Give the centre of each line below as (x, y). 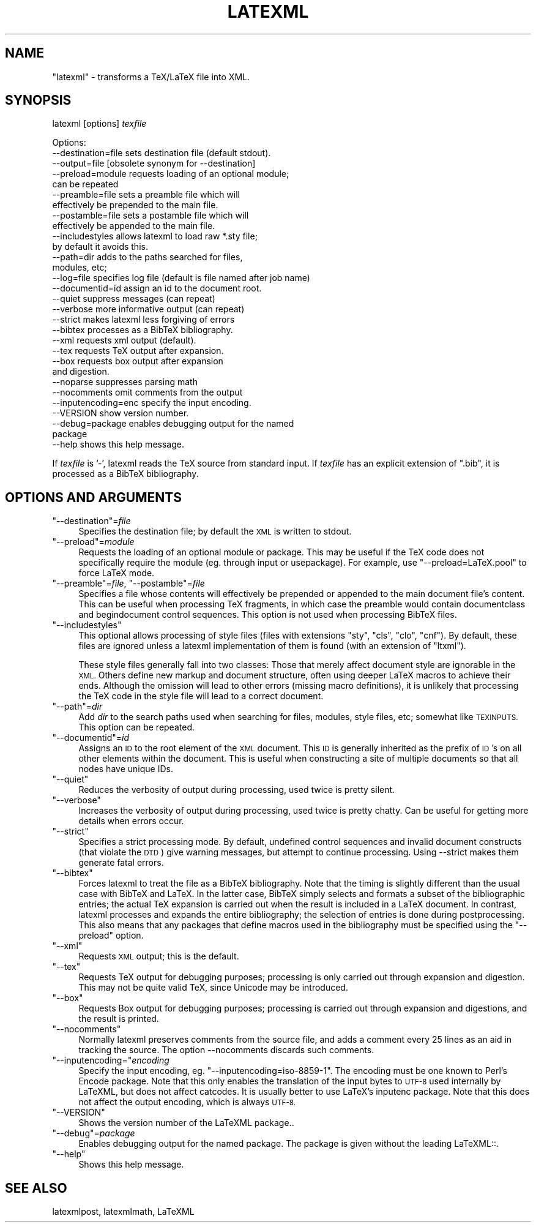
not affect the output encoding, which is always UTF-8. (187, 1102)
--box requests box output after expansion (138, 361)
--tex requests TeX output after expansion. (138, 351)
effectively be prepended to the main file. (135, 205)
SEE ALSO (36, 1188)
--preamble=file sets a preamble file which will (146, 195)
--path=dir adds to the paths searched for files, (147, 257)
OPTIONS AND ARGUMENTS (94, 497)
